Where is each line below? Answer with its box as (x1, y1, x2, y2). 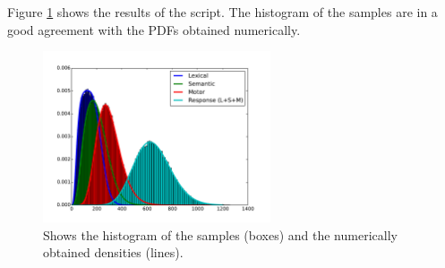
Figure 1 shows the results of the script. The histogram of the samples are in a (7, 3, 438, 21)
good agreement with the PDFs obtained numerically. (7, 20, 301, 39)
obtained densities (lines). (43, 243, 184, 262)
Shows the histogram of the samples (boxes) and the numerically (43, 225, 398, 244)
